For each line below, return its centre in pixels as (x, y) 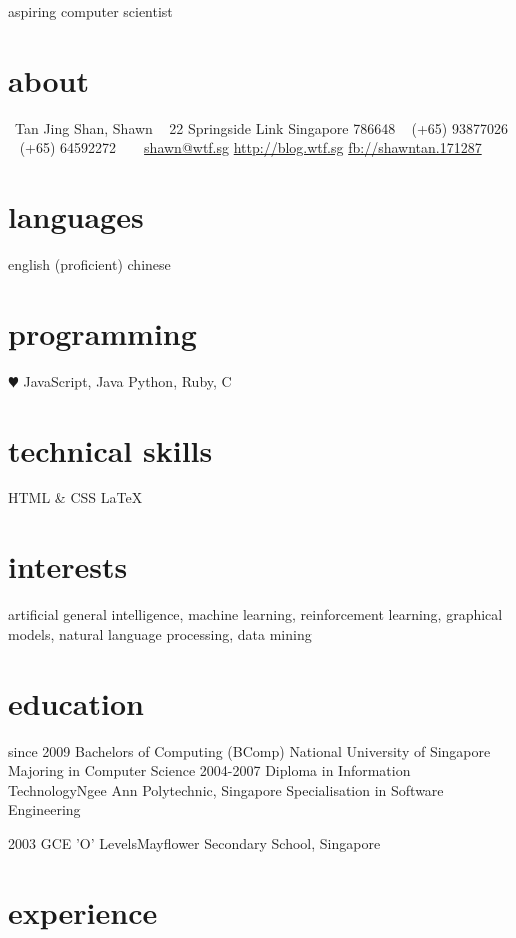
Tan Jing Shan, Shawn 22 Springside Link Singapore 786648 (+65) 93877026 (261, 127)
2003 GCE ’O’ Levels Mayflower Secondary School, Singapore (194, 842)
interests (68, 566)
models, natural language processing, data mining (160, 633)
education (76, 702)
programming (102, 332)
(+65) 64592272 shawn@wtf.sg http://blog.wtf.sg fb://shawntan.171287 (250, 147)
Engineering (44, 809)
